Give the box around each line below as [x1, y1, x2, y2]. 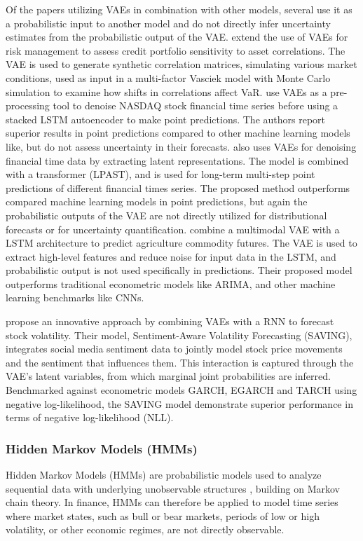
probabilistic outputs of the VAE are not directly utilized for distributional [6, 207, 327, 222]
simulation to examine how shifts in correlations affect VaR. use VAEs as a [6, 84, 327, 99]
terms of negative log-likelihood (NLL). [6, 410, 174, 425]
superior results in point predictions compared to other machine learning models [6, 125, 350, 140]
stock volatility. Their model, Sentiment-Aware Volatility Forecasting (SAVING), [6, 327, 352, 342]
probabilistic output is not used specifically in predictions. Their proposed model [6, 263, 352, 278]
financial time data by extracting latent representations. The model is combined [6, 153, 349, 167]
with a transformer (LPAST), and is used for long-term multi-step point [6, 167, 315, 182]
